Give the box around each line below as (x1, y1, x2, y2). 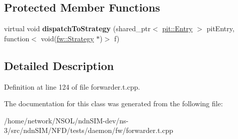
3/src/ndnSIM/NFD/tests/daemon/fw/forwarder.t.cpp (4, 125, 174, 135)
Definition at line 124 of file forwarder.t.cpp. (4, 81, 140, 92)
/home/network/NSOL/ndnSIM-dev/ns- (4, 115, 129, 125)
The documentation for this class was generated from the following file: (4, 98, 223, 109)
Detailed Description (4, 57, 114, 73)
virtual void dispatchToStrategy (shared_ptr (4, 23, 151, 34)
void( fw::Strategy (41, 33, 94, 43)
